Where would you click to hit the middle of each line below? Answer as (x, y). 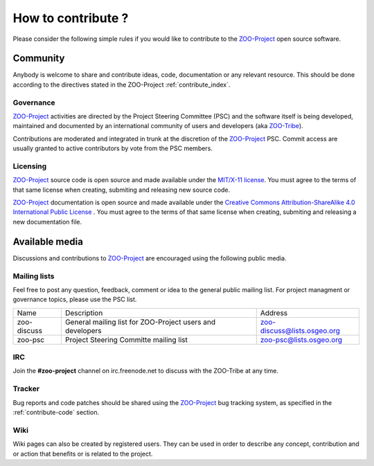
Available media (48, 241)
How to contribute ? (71, 18)
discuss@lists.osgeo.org (300, 330)
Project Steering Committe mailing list (126, 339)
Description (84, 313)
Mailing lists (34, 276)
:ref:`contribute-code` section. (56, 412)
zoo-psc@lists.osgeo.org (301, 339)
